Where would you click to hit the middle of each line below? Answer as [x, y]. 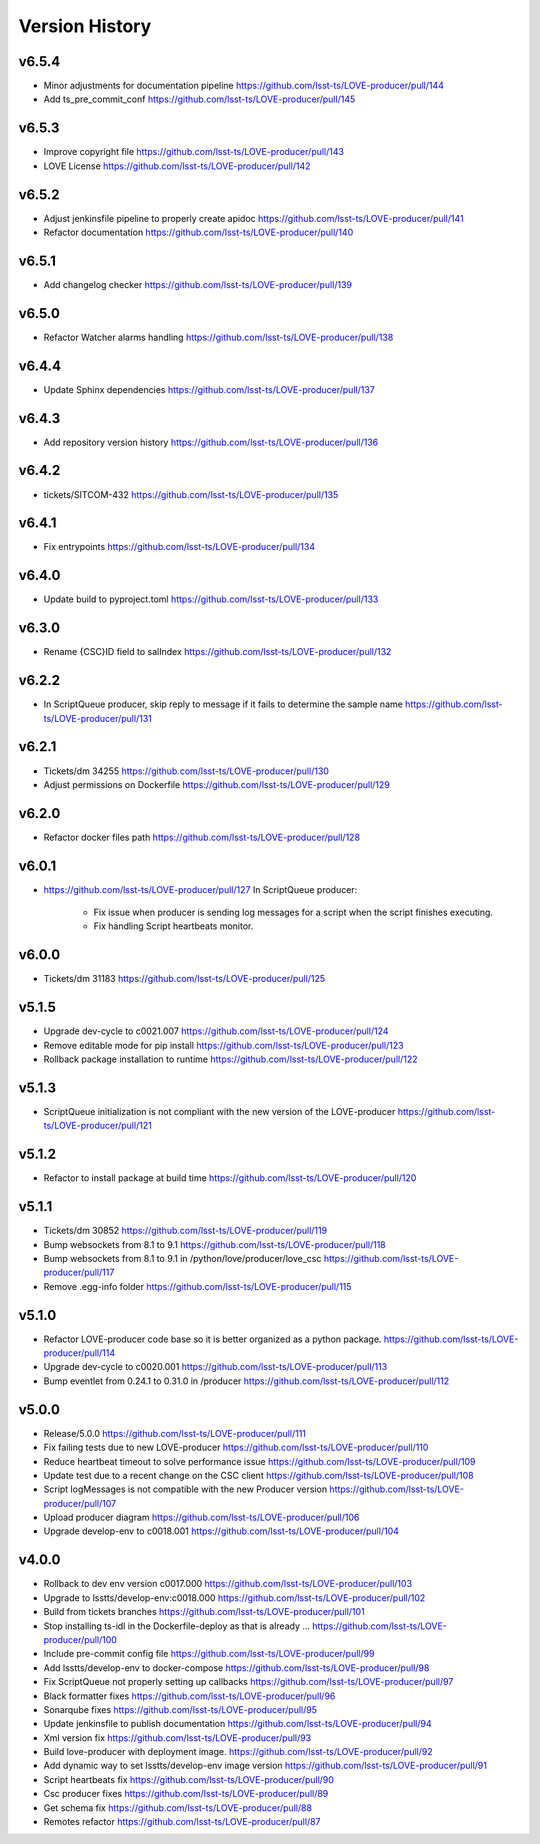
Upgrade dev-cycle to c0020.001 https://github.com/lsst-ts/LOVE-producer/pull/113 [215, 1367]
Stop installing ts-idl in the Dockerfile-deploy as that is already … [176, 1626]
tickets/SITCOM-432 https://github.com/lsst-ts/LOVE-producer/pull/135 [191, 494]
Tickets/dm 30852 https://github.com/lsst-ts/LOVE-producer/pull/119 [185, 1231]
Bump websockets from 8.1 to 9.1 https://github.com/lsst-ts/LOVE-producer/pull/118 [215, 1244]
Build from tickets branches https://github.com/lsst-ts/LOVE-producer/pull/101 [204, 1612]
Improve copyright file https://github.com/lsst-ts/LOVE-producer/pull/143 [194, 152]
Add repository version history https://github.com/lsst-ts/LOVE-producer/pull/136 [211, 442]
